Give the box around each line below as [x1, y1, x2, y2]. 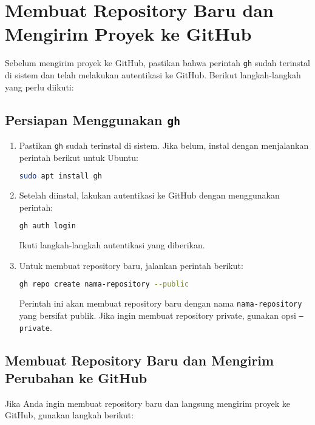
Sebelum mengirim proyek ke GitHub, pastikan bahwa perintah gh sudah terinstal [5, 56, 310, 69]
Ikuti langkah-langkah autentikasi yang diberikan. [19, 239, 205, 251]
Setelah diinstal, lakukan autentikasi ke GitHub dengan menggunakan [19, 189, 280, 202]
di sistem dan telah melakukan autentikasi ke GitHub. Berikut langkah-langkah [5, 68, 301, 81]
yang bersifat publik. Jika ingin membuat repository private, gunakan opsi [19, 308, 296, 321]
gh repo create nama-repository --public [19, 280, 189, 289]
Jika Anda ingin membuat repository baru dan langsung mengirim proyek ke [5, 396, 290, 409]
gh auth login [19, 222, 76, 231]
